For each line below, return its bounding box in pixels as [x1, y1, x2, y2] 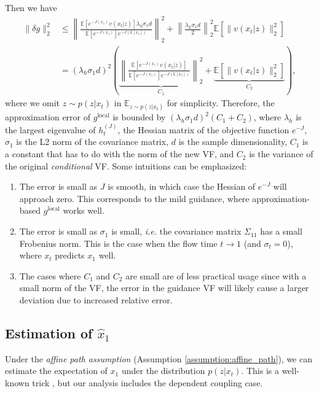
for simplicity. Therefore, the [167, 96, 275, 109]
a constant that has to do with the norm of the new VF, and [5, 147, 234, 160]
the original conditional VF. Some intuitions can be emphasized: [5, 159, 247, 172]
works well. [63, 204, 104, 217]
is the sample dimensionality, [178, 135, 288, 148]
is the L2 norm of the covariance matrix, [16, 135, 169, 148]
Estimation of [5, 324, 93, 342]
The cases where [19, 269, 81, 282]
